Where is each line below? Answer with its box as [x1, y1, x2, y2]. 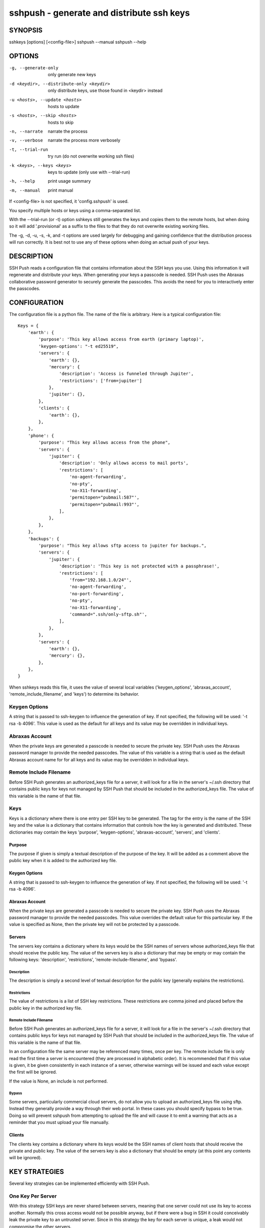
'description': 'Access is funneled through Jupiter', [59, 371, 194, 377]
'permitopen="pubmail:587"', [69, 495, 140, 501]
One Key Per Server [9, 1193, 57, 1200]
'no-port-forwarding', [69, 591, 124, 596]
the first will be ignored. [9, 1069, 57, 1075]
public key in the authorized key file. [9, 1005, 82, 1011]
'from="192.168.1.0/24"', [69, 577, 132, 583]
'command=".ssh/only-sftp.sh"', [69, 612, 147, 617]
